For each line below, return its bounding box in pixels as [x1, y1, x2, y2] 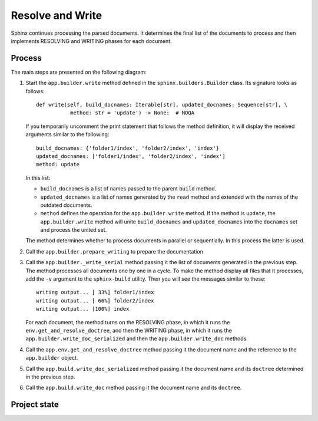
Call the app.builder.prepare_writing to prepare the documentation [25, 248, 203, 255]
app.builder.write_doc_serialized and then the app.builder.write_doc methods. [25, 335, 249, 342]
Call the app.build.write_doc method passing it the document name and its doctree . [25, 384, 242, 392]
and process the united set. [40, 226, 107, 233]
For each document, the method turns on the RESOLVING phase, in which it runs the [25, 318, 230, 325]
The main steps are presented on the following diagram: [11, 68, 147, 75]
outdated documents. [40, 201, 92, 209]
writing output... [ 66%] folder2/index [36, 297, 154, 304]
